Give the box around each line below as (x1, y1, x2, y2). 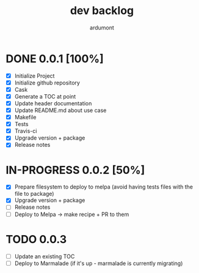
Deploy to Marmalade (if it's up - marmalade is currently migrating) (14, 260, 183, 267)
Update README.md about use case (14, 107, 107, 114)
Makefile (14, 114, 37, 121)
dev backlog (70, 4, 134, 18)
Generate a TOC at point (14, 92, 76, 100)
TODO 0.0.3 (5, 232, 67, 246)
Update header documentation (14, 99, 92, 107)
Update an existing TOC (14, 252, 75, 260)
